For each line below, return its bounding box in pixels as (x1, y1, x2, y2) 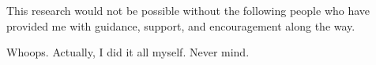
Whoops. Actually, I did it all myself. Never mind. (6, 44, 250, 60)
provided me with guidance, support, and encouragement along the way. (6, 17, 355, 34)
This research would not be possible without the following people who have (6, 2, 370, 18)
